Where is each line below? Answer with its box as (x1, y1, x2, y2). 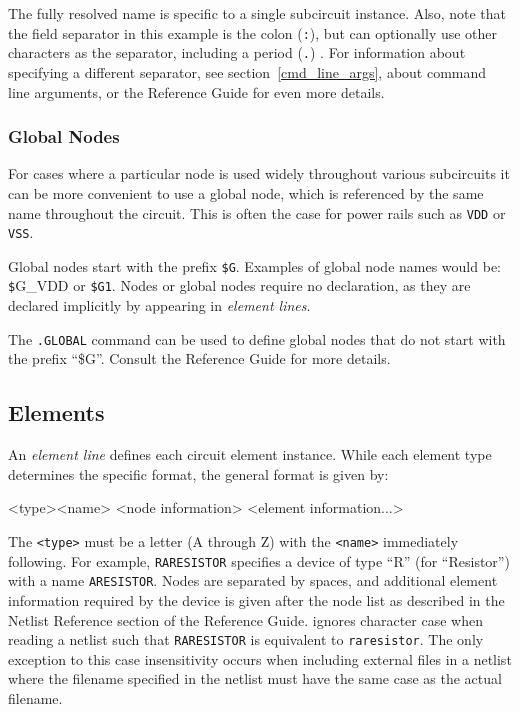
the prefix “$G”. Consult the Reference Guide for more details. (8, 348, 391, 369)
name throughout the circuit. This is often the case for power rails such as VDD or (8, 202, 506, 223)
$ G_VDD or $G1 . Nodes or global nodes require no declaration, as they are (8, 275, 471, 296)
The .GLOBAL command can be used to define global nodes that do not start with (8, 328, 506, 349)
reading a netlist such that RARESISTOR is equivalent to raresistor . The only (8, 629, 484, 650)
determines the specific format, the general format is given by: (8, 463, 389, 484)
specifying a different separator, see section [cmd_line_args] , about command (8, 61, 487, 82)
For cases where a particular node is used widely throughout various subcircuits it (8, 163, 510, 184)
